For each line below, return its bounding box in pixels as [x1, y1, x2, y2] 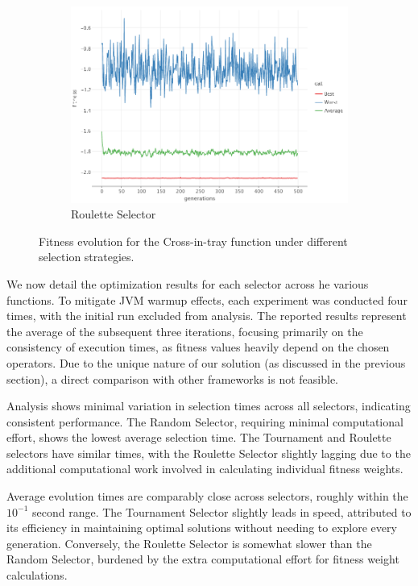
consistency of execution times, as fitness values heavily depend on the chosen [6, 339, 390, 355]
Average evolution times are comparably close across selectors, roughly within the [6, 488, 408, 505]
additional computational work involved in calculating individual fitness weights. [6, 460, 404, 477]
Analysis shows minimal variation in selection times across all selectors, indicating [6, 397, 411, 414]
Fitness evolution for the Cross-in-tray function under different [39, 232, 348, 249]
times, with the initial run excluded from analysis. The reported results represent [6, 307, 407, 324]
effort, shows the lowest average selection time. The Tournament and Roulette [6, 429, 391, 446]
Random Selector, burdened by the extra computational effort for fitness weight [6, 551, 399, 567]
